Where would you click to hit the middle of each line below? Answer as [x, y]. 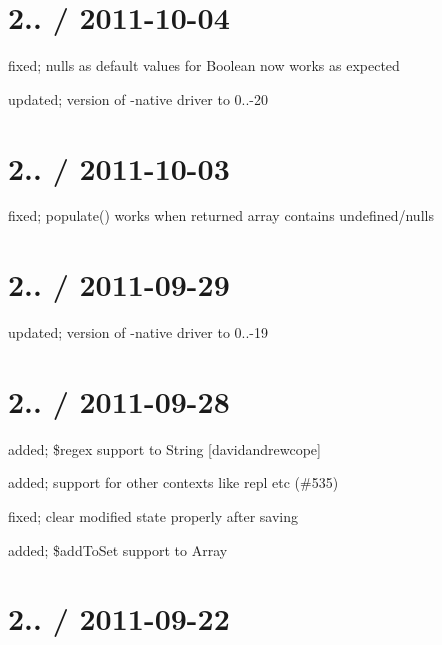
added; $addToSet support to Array [118, 549]
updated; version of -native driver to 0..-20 [138, 98]
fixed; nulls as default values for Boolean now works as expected [204, 65]
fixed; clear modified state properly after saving [153, 516]
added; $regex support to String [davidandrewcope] [164, 448]
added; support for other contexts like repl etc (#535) [173, 482]
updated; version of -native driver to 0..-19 [138, 332]
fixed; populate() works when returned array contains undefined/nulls [221, 215]
